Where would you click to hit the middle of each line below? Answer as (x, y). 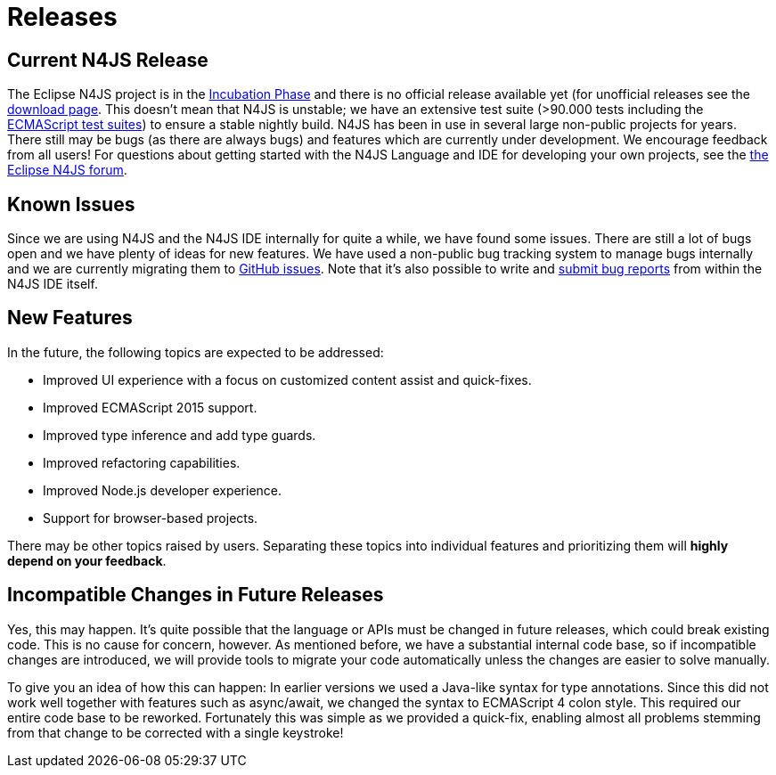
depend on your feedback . (87, 560)
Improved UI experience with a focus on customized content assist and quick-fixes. (287, 379)
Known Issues (71, 204)
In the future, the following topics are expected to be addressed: (196, 352)
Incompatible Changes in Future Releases (196, 595)
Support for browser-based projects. (151, 518)
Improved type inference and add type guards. (180, 435)
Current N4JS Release (108, 60)
